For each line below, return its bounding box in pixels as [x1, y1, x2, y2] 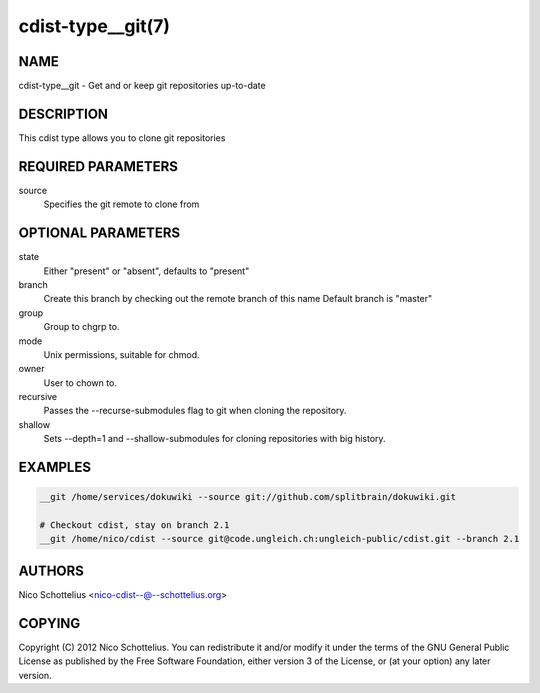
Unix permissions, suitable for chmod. [43, 348, 200, 360]
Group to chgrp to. [43, 321, 120, 333]
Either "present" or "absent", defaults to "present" [43, 265, 250, 277]
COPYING [18, 615, 81, 632]
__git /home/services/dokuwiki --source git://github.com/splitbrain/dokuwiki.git [39, 491, 457, 503]
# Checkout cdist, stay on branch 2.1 [39, 520, 230, 531]
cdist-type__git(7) [18, 15, 170, 37]
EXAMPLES [18, 459, 92, 476]
